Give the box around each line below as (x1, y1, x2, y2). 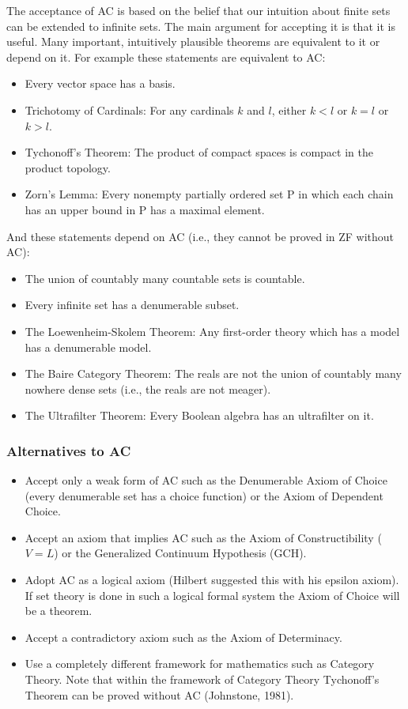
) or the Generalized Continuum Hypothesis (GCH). (54, 545, 307, 561)
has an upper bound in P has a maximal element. (25, 201, 265, 217)
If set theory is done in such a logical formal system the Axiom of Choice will (25, 586, 400, 603)
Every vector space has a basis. (25, 75, 176, 92)
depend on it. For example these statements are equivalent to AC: (6, 48, 326, 65)
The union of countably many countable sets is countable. (25, 270, 305, 286)
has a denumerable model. (25, 338, 152, 355)
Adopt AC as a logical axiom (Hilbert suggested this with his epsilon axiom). (25, 571, 399, 588)
